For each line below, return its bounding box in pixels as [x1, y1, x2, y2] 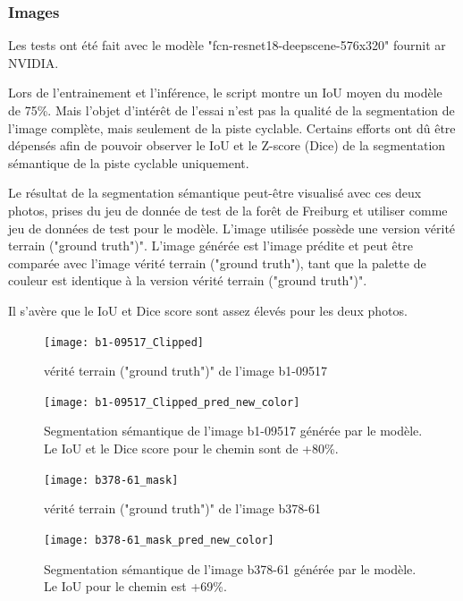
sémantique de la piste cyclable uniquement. [8, 153, 249, 172]
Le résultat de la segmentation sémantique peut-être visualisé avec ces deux [8, 183, 422, 202]
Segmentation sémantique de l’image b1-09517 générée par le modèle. [44, 421, 423, 440]
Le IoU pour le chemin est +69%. [44, 577, 227, 596]
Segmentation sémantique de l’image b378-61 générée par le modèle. [44, 559, 417, 578]
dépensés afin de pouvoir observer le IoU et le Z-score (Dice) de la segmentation [8, 136, 446, 155]
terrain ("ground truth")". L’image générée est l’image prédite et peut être [8, 236, 413, 255]
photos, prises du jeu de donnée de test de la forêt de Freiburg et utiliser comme [8, 200, 448, 219]
